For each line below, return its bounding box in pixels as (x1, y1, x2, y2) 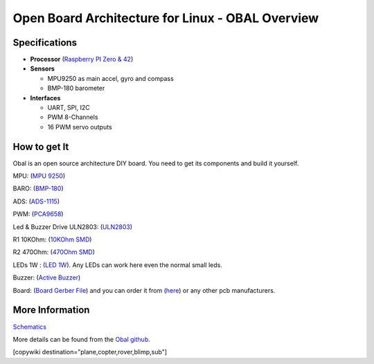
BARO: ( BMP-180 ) (12, 184, 64, 193)
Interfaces (30, 93, 61, 102)
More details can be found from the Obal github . (12, 335, 150, 343)
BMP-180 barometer (47, 84, 105, 93)
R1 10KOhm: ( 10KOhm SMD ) (12, 235, 92, 244)
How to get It (12, 140, 69, 152)
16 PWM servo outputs (47, 122, 112, 131)
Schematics (12, 322, 46, 331)
